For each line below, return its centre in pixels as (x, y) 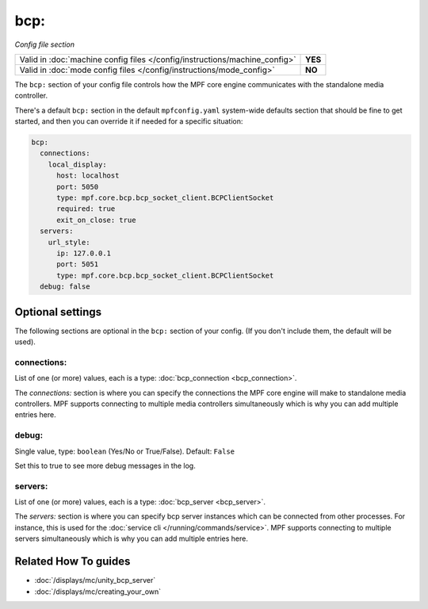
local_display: (77, 164)
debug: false (65, 287)
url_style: (69, 242)
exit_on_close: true (96, 220)
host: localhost (88, 176)
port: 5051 (78, 264)
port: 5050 (78, 187)
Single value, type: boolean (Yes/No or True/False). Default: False (125, 451)
